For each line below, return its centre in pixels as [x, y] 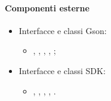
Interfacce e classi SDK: [62, 70]
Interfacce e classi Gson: [63, 30]
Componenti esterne [47, 7]
